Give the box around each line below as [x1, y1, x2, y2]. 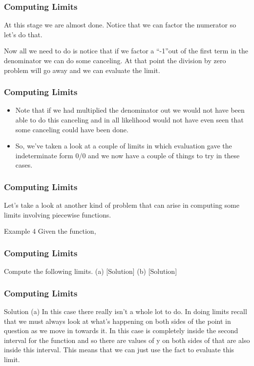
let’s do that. [4, 29, 42, 39]
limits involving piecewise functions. [4, 209, 111, 220]
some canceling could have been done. [15, 124, 128, 134]
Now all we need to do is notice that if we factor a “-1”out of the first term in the [4, 46, 248, 56]
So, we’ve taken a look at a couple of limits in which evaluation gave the [15, 141, 232, 151]
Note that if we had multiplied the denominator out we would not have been [15, 105, 245, 115]
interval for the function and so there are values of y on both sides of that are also [4, 335, 250, 345]
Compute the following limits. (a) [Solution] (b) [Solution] [4, 266, 177, 276]
